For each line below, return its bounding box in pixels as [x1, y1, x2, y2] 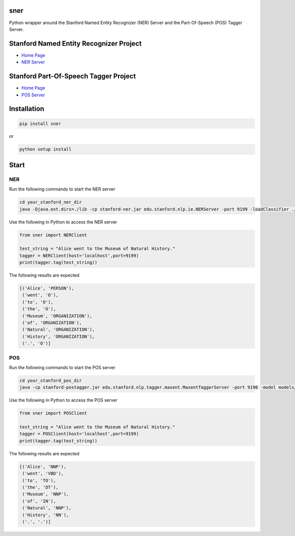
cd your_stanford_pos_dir [19, 378, 82, 383]
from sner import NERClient [19, 232, 87, 238]
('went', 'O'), [22, 292, 59, 298]
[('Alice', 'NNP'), [19, 464, 66, 470]
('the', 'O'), [22, 306, 56, 312]
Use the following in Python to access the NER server [9, 219, 118, 225]
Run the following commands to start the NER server [9, 186, 116, 192]
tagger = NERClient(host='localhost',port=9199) [19, 252, 139, 258]
